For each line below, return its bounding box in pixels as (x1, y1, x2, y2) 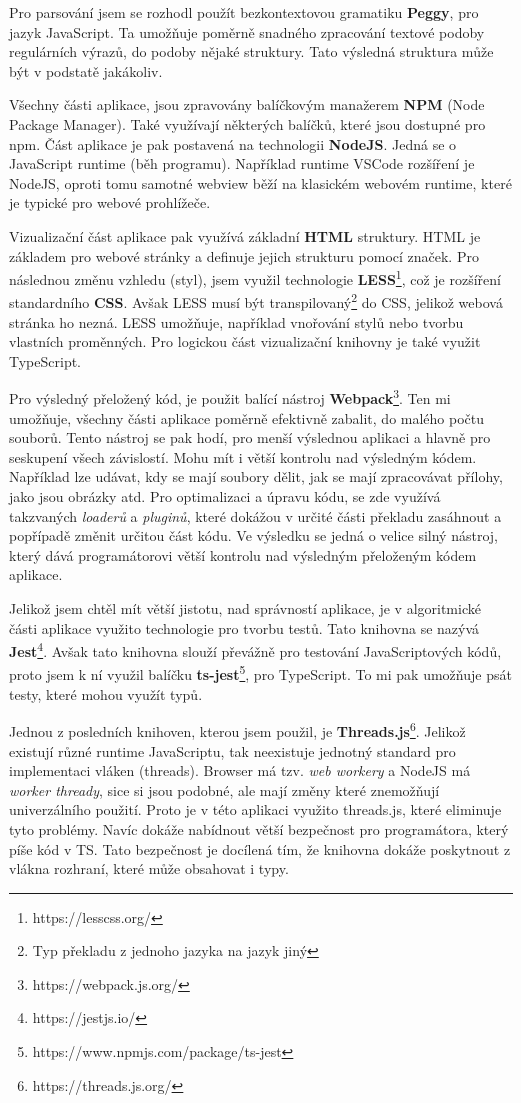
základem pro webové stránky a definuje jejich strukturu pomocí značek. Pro (9, 245, 479, 266)
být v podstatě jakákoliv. (9, 60, 163, 81)
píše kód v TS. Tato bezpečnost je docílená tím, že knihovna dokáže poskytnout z (9, 838, 511, 859)
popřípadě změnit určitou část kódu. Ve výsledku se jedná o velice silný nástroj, (9, 525, 498, 546)
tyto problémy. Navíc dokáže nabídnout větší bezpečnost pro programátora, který (9, 818, 509, 839)
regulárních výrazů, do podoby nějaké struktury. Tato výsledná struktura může (9, 41, 494, 62)
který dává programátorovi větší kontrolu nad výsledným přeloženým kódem (9, 544, 477, 565)
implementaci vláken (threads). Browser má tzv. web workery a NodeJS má (9, 760, 471, 781)
